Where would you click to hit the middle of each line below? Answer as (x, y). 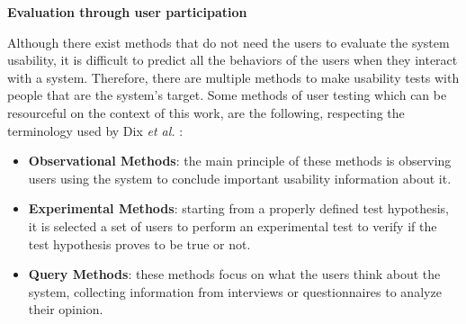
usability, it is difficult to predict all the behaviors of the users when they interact (233, 60)
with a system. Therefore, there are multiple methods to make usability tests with (233, 77)
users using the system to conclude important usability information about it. (240, 178)
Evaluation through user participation (127, 12)
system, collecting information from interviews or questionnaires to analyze (235, 291)
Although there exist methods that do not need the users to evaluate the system (229, 42)
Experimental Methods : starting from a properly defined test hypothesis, (239, 208)
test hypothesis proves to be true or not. (139, 243)
